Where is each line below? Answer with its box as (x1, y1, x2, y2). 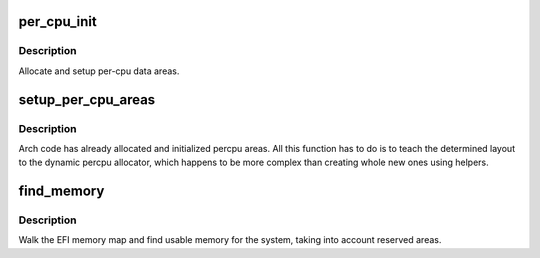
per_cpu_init (18, 13, 97, 30)
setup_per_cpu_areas (18, 91, 156, 108)
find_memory (18, 183, 105, 200)
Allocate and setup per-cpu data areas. (18, 65, 180, 77)
